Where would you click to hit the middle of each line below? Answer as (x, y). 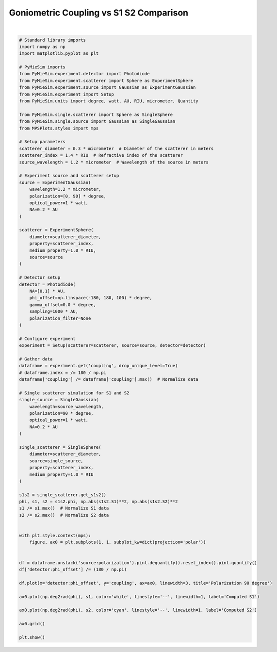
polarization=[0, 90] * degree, (68, 196)
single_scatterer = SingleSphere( (60, 447)
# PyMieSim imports (42, 67)
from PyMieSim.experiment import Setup (66, 94)
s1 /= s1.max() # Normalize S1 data (64, 508)
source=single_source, (56, 461)
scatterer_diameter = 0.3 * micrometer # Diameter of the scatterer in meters (116, 148)
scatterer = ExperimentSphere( (57, 230)
